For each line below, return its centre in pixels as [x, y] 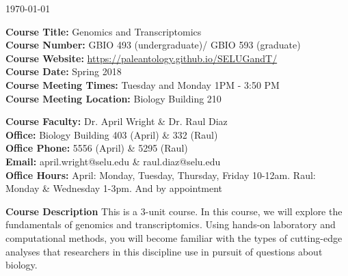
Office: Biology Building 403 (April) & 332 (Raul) [112, 134]
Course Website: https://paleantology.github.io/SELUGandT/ [142, 58]
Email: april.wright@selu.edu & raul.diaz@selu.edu [113, 161]
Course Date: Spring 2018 [64, 71]
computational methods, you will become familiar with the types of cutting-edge [174, 237]
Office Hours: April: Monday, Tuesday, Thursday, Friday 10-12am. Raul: [161, 175]
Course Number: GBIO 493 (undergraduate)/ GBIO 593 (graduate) [153, 45]
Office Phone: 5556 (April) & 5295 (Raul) [97, 148]
